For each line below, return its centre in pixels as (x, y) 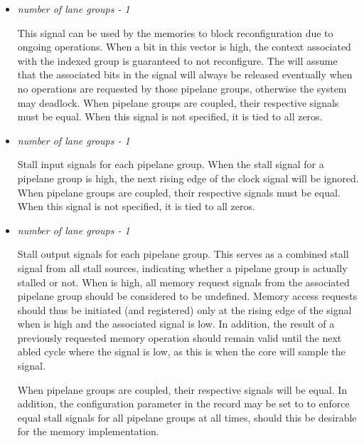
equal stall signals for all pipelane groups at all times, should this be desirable (187, 417)
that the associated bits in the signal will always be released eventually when (185, 74)
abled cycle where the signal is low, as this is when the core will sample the (181, 351)
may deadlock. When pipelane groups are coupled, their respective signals (178, 102)
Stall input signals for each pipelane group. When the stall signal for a (171, 164)
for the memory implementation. (88, 431)
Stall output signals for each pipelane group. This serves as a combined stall (183, 254)
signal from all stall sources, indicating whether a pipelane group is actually (182, 267)
